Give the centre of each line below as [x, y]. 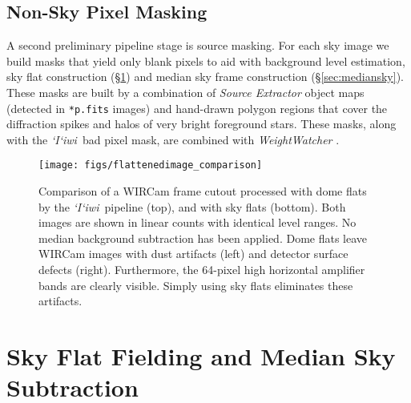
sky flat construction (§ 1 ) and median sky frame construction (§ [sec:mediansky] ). [205, 77]
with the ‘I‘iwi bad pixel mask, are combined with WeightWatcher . [173, 139]
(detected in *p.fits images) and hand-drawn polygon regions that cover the [197, 108]
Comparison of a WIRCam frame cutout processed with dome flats [203, 191]
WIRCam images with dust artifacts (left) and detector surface [193, 254]
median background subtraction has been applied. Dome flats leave [203, 238]
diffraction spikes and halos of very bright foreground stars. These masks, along [201, 124]
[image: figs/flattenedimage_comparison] [151, 165]
